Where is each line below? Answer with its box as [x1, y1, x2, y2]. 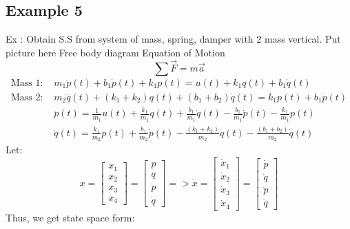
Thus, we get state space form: [6, 210, 135, 224]
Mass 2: [10, 92, 43, 102]
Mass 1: [10, 78, 43, 88]
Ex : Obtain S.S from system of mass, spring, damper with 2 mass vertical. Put [6, 32, 341, 46]
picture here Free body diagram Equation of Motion [6, 45, 225, 59]
